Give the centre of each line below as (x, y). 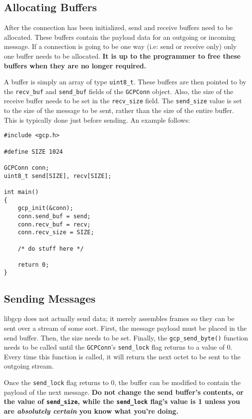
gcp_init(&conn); (46, 208)
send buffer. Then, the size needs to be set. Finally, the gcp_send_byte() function (126, 337)
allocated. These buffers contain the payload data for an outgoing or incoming (120, 37)
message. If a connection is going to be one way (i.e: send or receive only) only (120, 46)
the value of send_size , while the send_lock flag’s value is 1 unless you (122, 401)
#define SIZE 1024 (33, 152)
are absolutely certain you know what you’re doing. (91, 411)
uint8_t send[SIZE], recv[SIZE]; (58, 176)
